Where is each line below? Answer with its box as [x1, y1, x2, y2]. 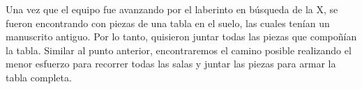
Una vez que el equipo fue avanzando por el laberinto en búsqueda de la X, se [6, 2, 338, 16]
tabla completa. [6, 70, 72, 84]
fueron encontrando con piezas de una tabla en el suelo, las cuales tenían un [6, 15, 330, 30]
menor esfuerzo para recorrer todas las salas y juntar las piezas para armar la [6, 56, 336, 71]
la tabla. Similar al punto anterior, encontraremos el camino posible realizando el [6, 42, 352, 57]
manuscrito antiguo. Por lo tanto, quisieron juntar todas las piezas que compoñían [6, 29, 357, 44]
